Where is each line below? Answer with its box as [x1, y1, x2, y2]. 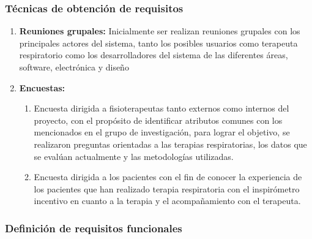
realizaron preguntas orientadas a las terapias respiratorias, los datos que [34, 137, 307, 150]
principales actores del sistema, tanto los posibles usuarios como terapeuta [19, 36, 298, 49]
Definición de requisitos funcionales [5, 220, 182, 235]
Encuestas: [19, 81, 65, 94]
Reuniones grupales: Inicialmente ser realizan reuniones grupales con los [19, 25, 300, 37]
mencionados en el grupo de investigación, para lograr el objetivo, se [34, 126, 290, 138]
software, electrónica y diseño [19, 61, 129, 73]
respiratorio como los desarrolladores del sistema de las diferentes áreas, [19, 48, 288, 61]
